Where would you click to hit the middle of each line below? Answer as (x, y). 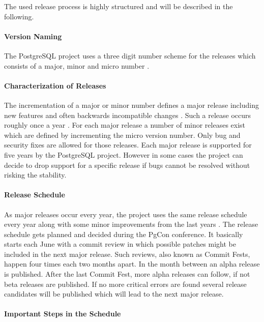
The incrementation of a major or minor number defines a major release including (131, 105)
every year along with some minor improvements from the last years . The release (131, 224)
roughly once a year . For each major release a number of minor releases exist (125, 125)
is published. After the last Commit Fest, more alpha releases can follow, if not (127, 274)
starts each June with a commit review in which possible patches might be (120, 244)
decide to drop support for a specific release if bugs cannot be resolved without (127, 165)
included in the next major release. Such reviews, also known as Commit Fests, (127, 254)
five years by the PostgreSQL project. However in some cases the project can (124, 154)
